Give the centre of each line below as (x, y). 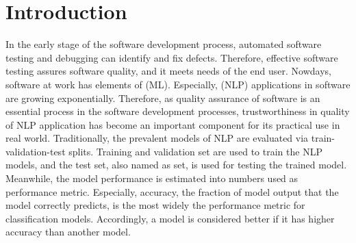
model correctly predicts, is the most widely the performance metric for (155, 205)
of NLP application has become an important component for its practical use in (173, 124)
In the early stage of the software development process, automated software (164, 44)
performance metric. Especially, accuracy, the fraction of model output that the (172, 191)
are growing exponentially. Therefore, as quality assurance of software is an (163, 98)
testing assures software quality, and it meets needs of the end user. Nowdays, (168, 71)
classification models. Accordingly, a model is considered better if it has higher (170, 218)
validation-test (36, 151)
